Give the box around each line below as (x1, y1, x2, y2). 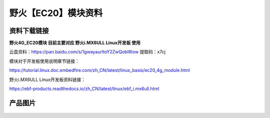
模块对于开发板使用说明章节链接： (9, 58, 79, 64)
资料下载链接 (9, 26, 49, 35)
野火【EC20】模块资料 (9, 7, 103, 18)
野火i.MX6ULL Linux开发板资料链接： (9, 76, 86, 82)
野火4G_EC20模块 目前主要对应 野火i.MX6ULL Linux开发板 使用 (9, 40, 141, 46)
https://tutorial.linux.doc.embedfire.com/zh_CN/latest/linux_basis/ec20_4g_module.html (9, 67, 190, 73)
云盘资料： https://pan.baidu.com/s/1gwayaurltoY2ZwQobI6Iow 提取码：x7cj (9, 49, 166, 55)
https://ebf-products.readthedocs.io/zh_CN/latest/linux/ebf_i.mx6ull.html (9, 85, 159, 92)
